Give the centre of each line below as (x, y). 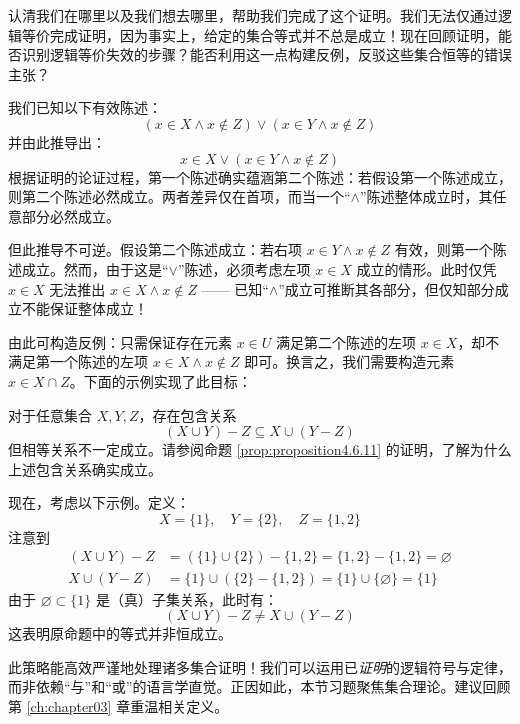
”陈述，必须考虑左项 (244, 268)
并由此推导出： (57, 141)
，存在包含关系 (187, 414)
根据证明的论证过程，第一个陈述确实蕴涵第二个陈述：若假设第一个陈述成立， (260, 176)
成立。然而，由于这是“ (95, 268)
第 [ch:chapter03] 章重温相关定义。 (118, 705)
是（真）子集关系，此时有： (186, 598)
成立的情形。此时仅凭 (426, 268)
